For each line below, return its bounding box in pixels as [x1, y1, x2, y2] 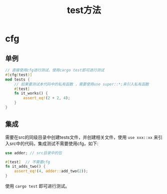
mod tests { [5, 77, 30, 82]
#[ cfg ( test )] [5, 72, 32, 77]
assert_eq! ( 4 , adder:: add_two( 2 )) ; [14, 168, 88, 174]
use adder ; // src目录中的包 [5, 150, 62, 155]
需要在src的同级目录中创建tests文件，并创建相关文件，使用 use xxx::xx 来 [5, 134, 158, 140]
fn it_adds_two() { [5, 164, 46, 169]
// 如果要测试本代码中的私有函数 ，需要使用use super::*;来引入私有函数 [14, 81, 149, 86]
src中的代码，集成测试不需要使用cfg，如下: [9, 140, 98, 146]
